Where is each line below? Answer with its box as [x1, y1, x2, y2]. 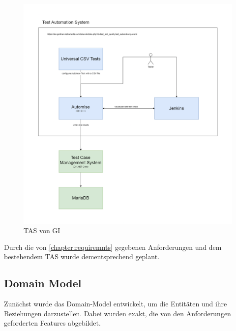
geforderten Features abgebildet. [4, 318, 101, 328]
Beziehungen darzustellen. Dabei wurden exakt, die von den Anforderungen [4, 308, 231, 318]
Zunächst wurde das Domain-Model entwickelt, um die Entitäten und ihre [4, 299, 227, 309]
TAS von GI [24, 225, 60, 236]
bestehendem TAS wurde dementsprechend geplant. [4, 251, 160, 262]
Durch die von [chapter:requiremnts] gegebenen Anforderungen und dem [4, 241, 222, 252]
